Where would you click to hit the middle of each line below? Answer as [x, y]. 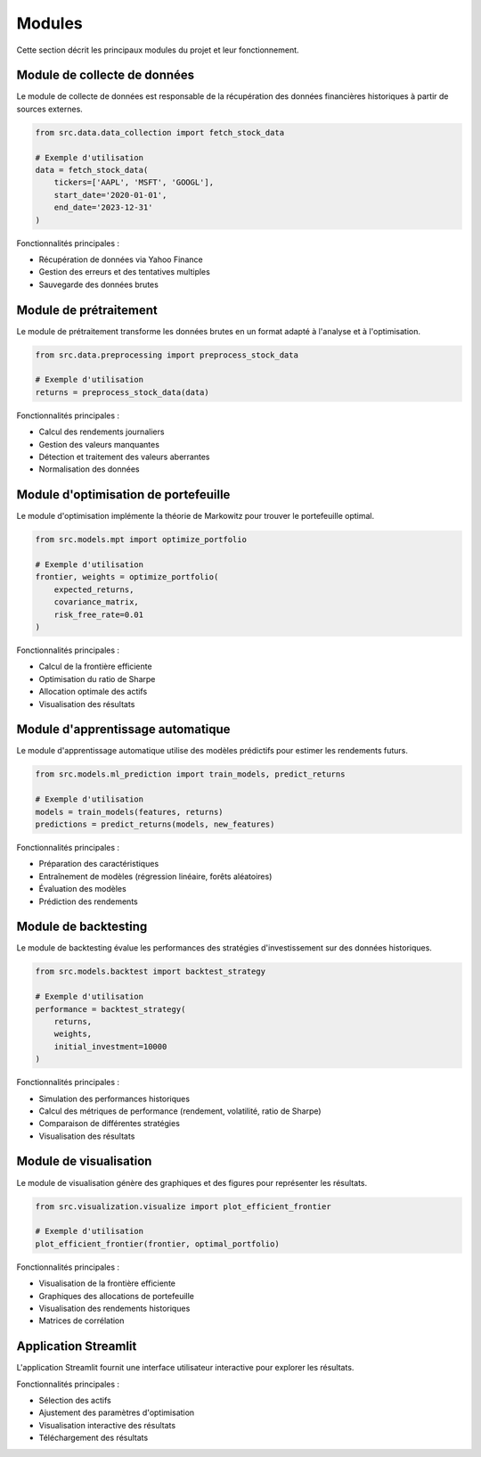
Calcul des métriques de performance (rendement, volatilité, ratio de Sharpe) [180, 1111]
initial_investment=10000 [110, 1046]
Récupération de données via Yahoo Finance [121, 259]
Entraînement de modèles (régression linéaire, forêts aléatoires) [155, 876]
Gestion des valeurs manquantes [99, 444]
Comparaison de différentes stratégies [109, 1124]
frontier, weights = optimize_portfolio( [127, 577]
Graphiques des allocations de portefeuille [117, 1296]
